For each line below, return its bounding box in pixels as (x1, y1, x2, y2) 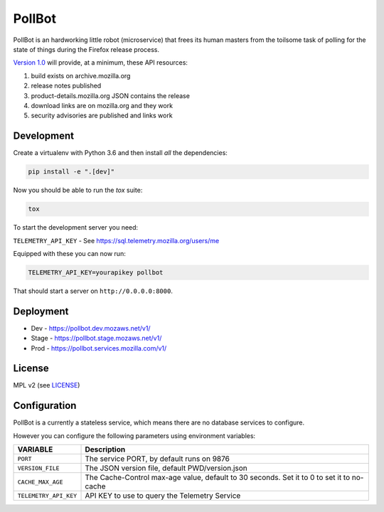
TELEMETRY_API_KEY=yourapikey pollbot (28, 268, 164, 277)
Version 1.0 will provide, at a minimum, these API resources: (13, 58, 188, 67)
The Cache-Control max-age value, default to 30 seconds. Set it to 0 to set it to (85, 473, 351, 483)
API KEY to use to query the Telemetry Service (85, 491, 241, 501)
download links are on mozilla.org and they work (31, 101, 174, 110)
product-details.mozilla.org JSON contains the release (31, 91, 190, 100)
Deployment (13, 305, 69, 317)
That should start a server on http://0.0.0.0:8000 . (13, 287, 174, 295)
